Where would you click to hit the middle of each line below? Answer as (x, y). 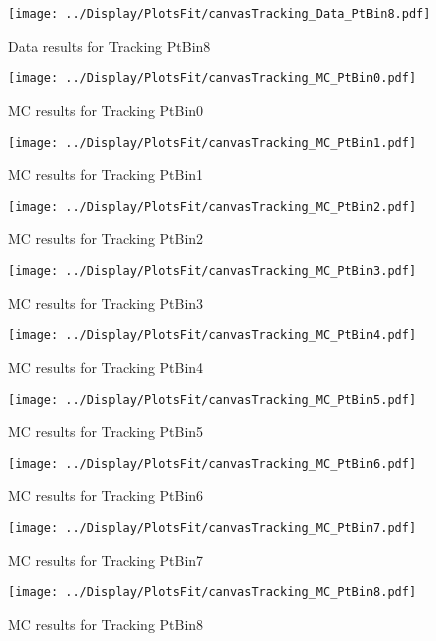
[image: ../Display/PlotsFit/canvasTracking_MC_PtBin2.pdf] (212, 206)
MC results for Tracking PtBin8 (106, 623)
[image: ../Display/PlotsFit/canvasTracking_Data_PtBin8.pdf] (219, 14)
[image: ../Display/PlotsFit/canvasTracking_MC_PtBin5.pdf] (212, 399)
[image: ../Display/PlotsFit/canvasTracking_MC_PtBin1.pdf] (212, 142)
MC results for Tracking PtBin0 (106, 109)
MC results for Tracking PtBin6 (106, 495)
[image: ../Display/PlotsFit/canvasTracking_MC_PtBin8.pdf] (212, 592)
